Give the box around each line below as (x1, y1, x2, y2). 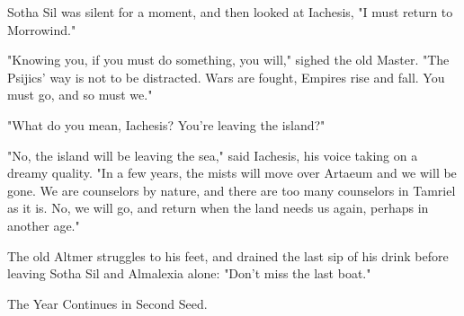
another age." (7, 215, 80, 234)
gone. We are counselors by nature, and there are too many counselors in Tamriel (7, 180, 456, 199)
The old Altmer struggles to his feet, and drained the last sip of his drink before (7, 246, 449, 265)
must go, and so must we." (7, 85, 153, 104)
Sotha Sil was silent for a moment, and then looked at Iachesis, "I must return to (7, 3, 453, 21)
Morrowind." (7, 20, 76, 39)
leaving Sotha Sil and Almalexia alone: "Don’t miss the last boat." (7, 264, 371, 283)
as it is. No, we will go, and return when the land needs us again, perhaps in (7, 198, 429, 217)
